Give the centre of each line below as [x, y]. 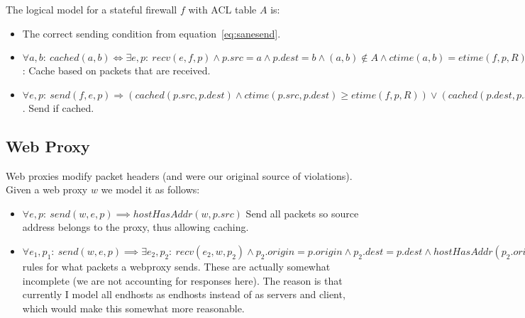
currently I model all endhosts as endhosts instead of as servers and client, [184, 294]
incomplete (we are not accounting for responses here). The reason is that [182, 280]
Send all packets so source [302, 213]
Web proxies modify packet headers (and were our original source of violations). [179, 175]
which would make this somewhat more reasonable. [133, 308]
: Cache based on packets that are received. [116, 70]
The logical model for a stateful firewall [92, 9]
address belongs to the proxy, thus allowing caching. [136, 227]
